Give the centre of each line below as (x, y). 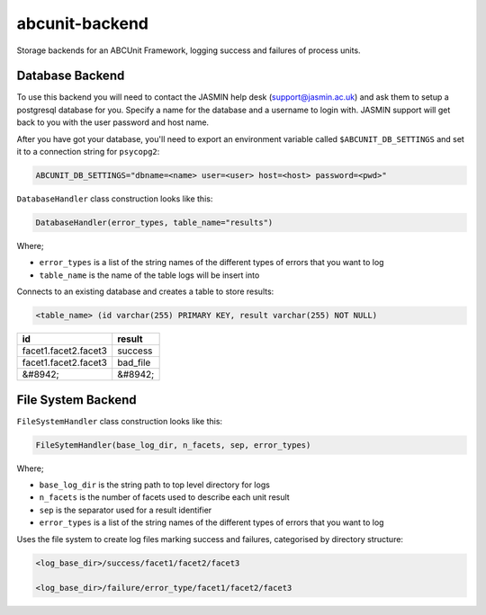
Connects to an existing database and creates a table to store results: (145, 291)
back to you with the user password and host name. (113, 122)
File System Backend (76, 400)
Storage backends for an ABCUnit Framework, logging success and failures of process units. (189, 50)
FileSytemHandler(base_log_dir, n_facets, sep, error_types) (173, 445)
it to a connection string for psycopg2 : (88, 152)
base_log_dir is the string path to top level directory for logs (154, 485)
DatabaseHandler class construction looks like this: (115, 199)
